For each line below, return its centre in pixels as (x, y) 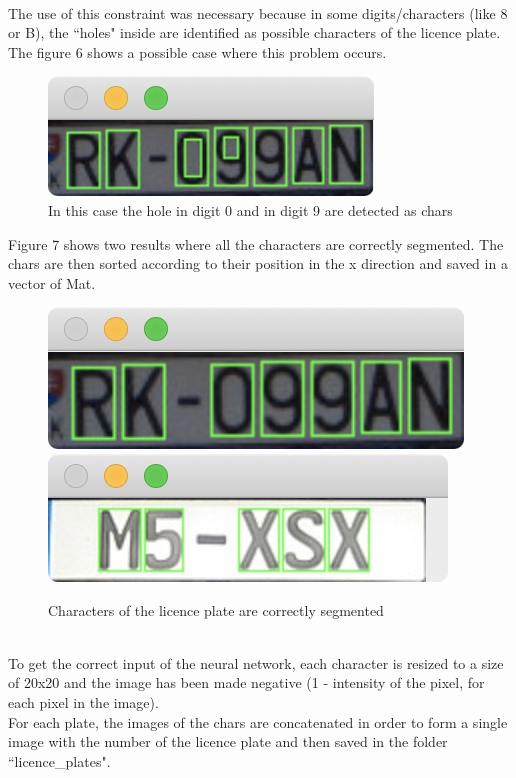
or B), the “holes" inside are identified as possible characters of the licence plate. (254, 32)
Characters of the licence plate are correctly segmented (216, 609)
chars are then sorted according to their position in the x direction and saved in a (258, 263)
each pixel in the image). (83, 701)
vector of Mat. (52, 282)
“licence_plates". (59, 760)
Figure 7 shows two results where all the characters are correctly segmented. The (256, 243)
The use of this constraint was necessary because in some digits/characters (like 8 (258, 12)
